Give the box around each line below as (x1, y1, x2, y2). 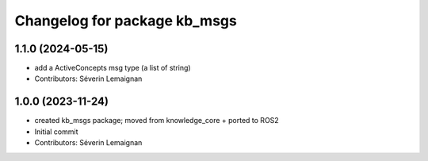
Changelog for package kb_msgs (14, 12, 237, 29)
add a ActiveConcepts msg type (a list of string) (34, 63, 191, 73)
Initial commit (34, 127, 78, 136)
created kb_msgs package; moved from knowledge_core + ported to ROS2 (34, 116, 279, 125)
